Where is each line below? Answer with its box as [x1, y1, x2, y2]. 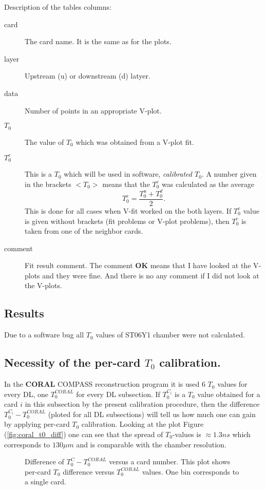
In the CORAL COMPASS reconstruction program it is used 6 [4, 379, 205, 389]
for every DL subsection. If [76, 388, 160, 399]
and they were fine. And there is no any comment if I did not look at [42, 270, 259, 280]
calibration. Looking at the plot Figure [81, 419, 204, 429]
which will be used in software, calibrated [64, 168, 192, 179]
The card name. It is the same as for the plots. [25, 36, 172, 47]
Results [4, 305, 44, 321]
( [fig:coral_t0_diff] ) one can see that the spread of [4, 429, 163, 440]
